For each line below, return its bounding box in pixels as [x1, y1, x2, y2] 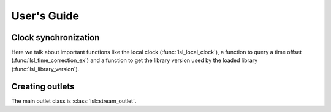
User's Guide [11, 9, 80, 23]
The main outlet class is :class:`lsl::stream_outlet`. [11, 97, 137, 105]
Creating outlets [11, 81, 75, 91]
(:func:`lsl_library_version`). [11, 65, 80, 72]
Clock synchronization [11, 32, 100, 43]
